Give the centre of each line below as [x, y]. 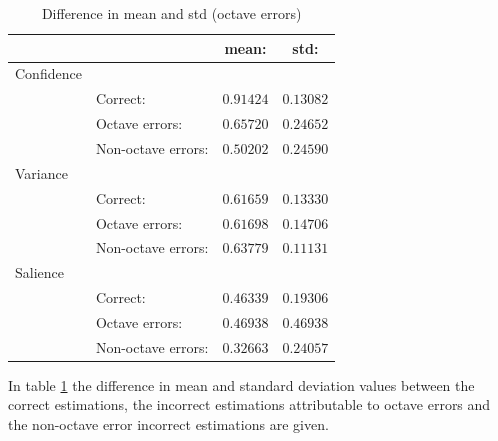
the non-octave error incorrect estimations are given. [168, 424]
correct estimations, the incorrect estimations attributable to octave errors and [249, 404]
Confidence [48, 73]
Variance [41, 172]
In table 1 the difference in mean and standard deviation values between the [241, 384]
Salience [39, 272]
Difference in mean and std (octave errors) [171, 13]
